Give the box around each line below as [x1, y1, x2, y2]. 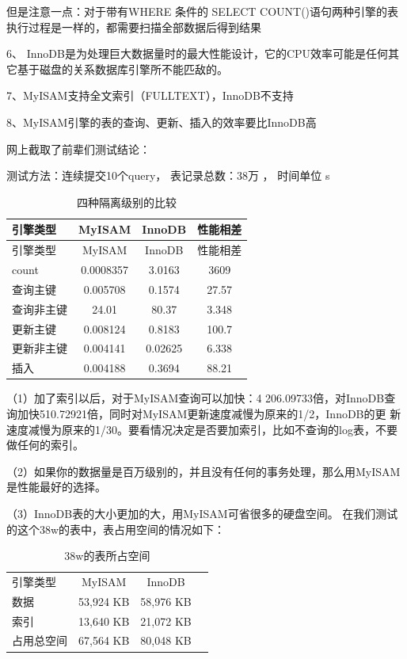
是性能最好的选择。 [6, 478, 106, 495]
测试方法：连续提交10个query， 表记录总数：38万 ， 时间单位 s [6, 167, 330, 184]
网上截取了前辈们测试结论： [6, 140, 150, 157]
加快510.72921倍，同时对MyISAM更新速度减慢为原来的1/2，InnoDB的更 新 [17, 405, 401, 421]
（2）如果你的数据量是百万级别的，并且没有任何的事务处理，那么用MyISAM [6, 463, 401, 479]
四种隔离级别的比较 [77, 193, 177, 210]
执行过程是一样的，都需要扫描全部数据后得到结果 [6, 18, 261, 35]
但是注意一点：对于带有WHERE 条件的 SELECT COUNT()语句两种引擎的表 [6, 3, 399, 19]
